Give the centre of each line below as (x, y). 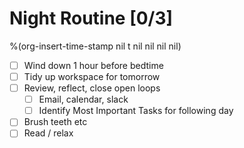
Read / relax (48, 133)
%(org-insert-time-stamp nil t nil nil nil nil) (95, 46)
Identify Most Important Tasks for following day (136, 111)
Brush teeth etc (55, 122)
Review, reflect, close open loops (92, 88)
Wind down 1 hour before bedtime (93, 65)
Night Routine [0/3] (91, 18)
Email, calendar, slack (83, 99)
